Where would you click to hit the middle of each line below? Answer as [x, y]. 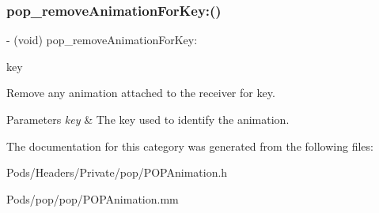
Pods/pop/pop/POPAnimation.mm [93, 198]
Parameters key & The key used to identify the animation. [148, 119]
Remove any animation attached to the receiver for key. [141, 93]
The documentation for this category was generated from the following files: [190, 146]
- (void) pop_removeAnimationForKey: [102, 40]
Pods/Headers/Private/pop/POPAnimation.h [117, 172]
